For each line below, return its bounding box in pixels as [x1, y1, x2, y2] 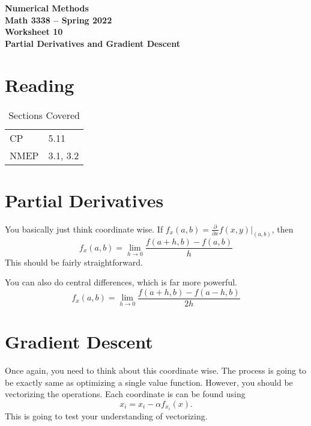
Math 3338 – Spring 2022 [5, 13, 112, 26]
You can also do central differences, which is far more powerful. [5, 276, 237, 288]
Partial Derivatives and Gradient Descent [5, 37, 180, 49]
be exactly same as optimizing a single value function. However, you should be [5, 376, 293, 388]
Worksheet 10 [5, 25, 63, 38]
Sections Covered [8, 108, 80, 122]
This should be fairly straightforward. [5, 255, 143, 268]
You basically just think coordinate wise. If [5, 222, 163, 235]
